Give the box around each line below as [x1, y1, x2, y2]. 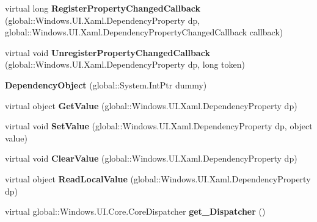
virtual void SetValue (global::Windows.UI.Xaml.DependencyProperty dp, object [5, 120, 313, 132]
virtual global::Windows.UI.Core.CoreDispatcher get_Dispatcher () [5, 205, 266, 218]
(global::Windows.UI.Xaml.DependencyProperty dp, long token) [5, 58, 246, 71]
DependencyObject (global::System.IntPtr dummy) [5, 78, 207, 91]
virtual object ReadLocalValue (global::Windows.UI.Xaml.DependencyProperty [5, 172, 311, 185]
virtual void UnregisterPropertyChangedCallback [5, 46, 210, 59]
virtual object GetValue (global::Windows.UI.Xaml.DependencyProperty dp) [5, 99, 297, 112]
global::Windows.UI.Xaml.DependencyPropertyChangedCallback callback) [5, 26, 283, 38]
